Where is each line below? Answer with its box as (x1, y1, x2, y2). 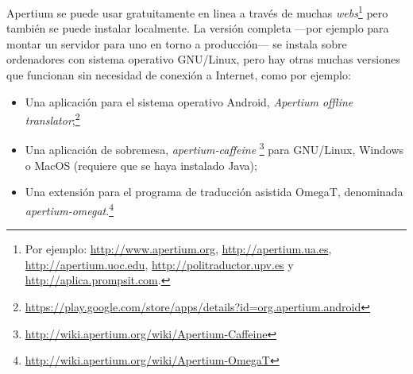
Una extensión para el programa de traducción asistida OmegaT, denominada (25, 183, 403, 200)
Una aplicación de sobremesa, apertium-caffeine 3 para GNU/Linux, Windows (25, 139, 404, 158)
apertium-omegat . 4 (25, 199, 114, 218)
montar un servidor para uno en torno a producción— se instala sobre (6, 35, 347, 52)
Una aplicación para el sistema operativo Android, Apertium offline (25, 93, 353, 110)
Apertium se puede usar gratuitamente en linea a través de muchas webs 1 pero (6, 2, 388, 21)
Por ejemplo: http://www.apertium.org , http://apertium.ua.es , (25, 241, 332, 257)
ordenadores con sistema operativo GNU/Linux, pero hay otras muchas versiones (6, 51, 400, 67)
